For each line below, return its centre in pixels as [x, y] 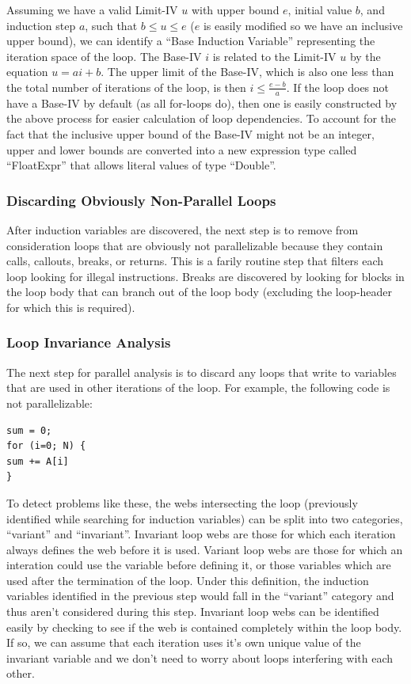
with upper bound [235, 9]
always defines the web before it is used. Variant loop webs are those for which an [205, 549]
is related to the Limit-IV [274, 56]
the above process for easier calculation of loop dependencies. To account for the [201, 118]
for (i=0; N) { [46, 446]
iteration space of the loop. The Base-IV [104, 56]
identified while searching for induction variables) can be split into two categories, [205, 518]
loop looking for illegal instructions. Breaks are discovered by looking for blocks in [205, 276]
